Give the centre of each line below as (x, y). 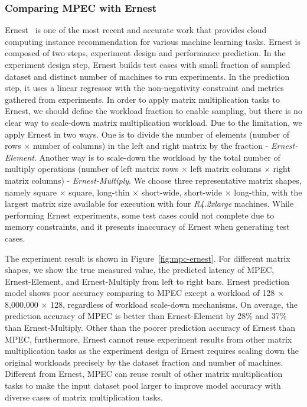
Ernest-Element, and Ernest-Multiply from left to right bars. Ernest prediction (147, 281)
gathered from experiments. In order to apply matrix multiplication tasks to (142, 99)
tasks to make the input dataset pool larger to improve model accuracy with (143, 385)
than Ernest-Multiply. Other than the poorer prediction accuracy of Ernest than (150, 328)
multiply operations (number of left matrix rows (92, 169)
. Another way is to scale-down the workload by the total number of (157, 157)
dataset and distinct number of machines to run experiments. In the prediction (147, 76)
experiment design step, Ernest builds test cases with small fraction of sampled (148, 64)
